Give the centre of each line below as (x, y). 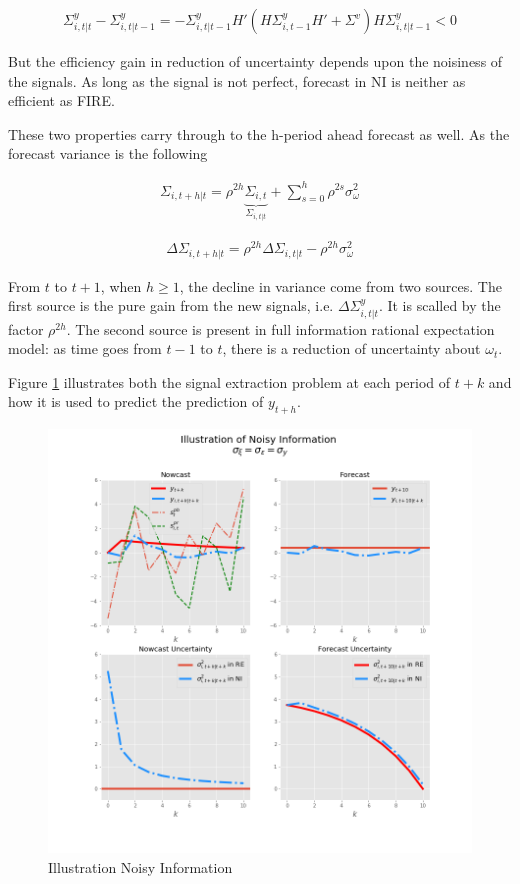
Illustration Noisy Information (140, 866)
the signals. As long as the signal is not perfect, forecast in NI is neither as (237, 80)
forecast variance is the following (108, 153)
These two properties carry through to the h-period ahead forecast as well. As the (259, 133)
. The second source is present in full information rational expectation (280, 328)
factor (26, 328)
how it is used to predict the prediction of (136, 401)
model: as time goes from (85, 348)
